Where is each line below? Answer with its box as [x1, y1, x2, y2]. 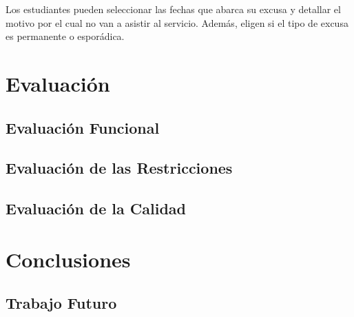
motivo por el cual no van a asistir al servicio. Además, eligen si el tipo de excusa [6, 15, 348, 30]
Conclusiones [6, 245, 131, 273]
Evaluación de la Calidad [6, 198, 187, 219]
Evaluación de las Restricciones [6, 157, 233, 178]
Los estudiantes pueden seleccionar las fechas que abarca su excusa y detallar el [6, 2, 341, 16]
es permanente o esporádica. [6, 29, 125, 43]
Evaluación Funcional [6, 116, 160, 138]
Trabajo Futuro [6, 292, 117, 314]
